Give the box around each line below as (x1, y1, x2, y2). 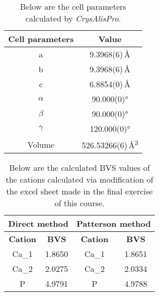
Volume (27, 138, 55, 150)
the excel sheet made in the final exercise (6, 185, 153, 198)
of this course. (54, 197, 105, 209)
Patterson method (76, 218, 151, 230)
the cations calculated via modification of (6, 173, 153, 186)
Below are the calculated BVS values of (9, 162, 150, 174)
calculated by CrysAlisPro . (25, 12, 121, 24)
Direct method (8, 218, 69, 230)
